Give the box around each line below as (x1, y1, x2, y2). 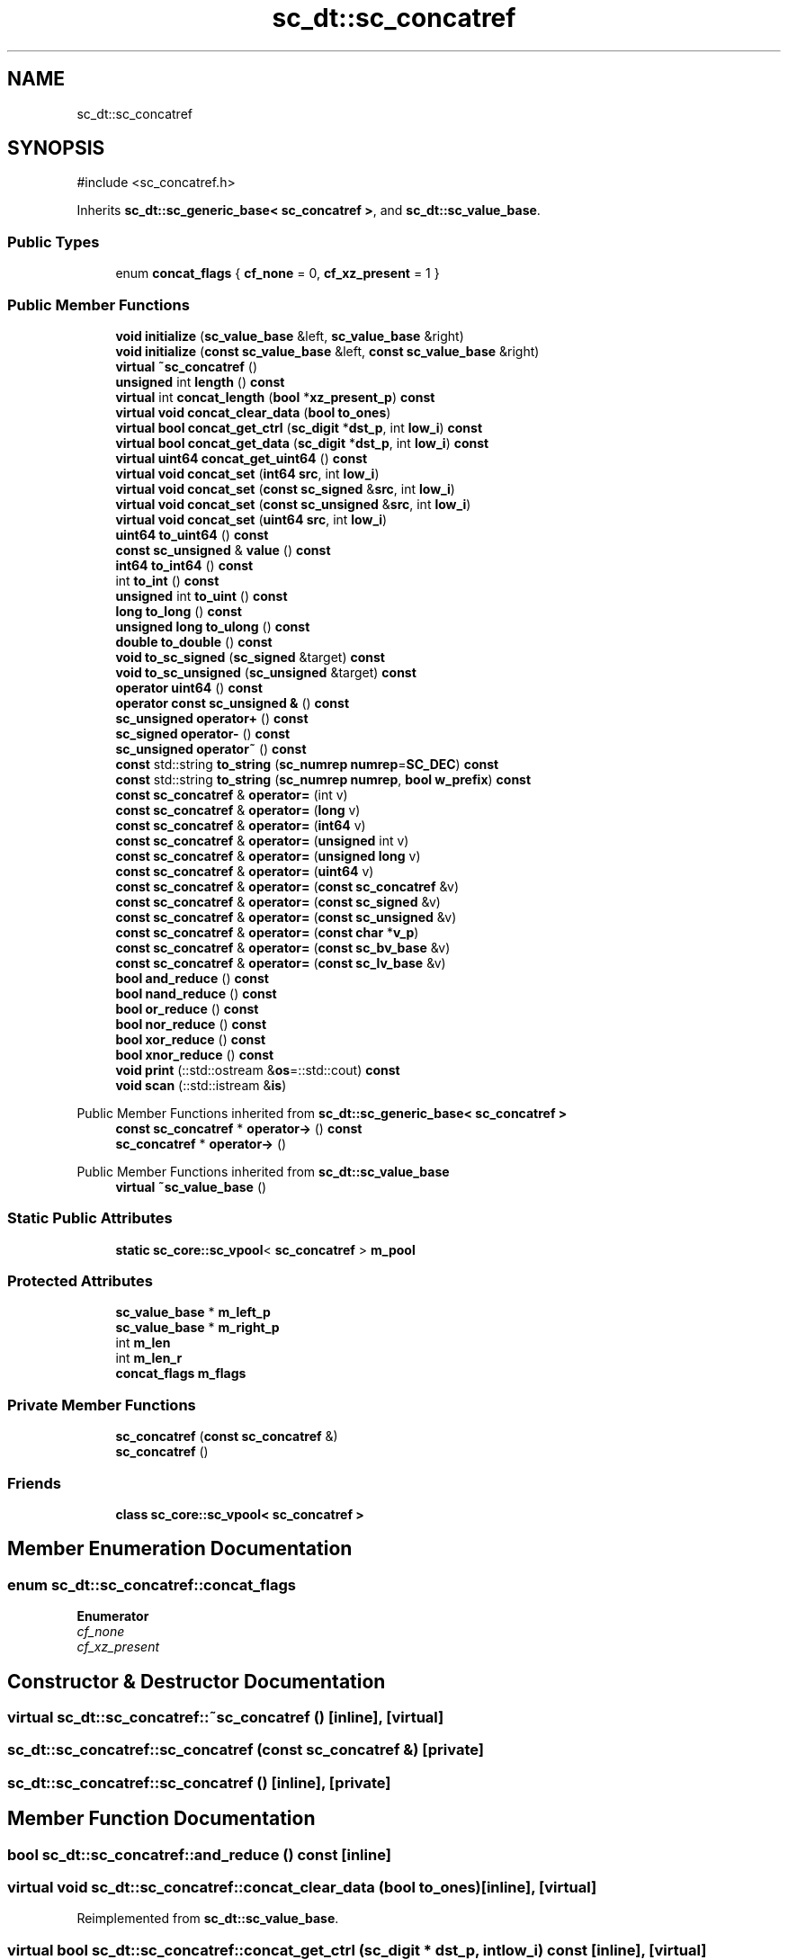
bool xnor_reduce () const (115, 1046, 274, 1062)
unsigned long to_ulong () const (115, 618, 310, 634)
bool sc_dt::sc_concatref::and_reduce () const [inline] (7, 1845, 391, 1864)
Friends (7, 1473, 61, 1492)
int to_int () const (115, 572, 219, 588)
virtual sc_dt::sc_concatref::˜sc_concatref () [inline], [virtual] (7, 1708, 444, 1726)
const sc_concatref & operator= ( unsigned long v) (115, 847, 421, 864)
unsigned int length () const (115, 373, 285, 389)
